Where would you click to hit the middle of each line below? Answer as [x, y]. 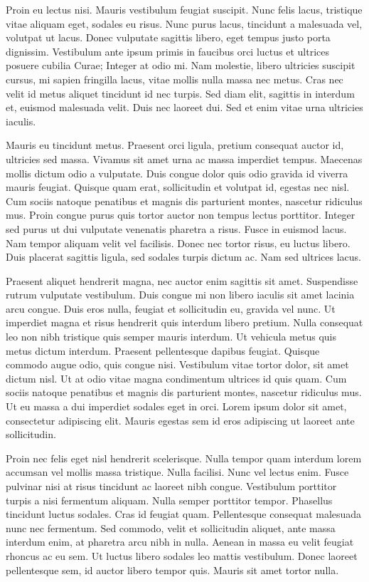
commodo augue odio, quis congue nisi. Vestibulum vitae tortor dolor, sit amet [177, 364]
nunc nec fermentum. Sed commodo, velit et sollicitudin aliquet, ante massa [171, 528]
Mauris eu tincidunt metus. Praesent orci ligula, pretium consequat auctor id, [175, 145]
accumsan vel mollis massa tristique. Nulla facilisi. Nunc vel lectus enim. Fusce [177, 472]
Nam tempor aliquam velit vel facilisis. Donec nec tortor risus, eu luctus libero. [178, 243]
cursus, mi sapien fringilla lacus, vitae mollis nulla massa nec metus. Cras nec [175, 79]
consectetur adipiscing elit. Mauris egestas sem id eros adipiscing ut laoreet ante [180, 420]
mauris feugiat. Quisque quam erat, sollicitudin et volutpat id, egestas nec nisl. [178, 187]
